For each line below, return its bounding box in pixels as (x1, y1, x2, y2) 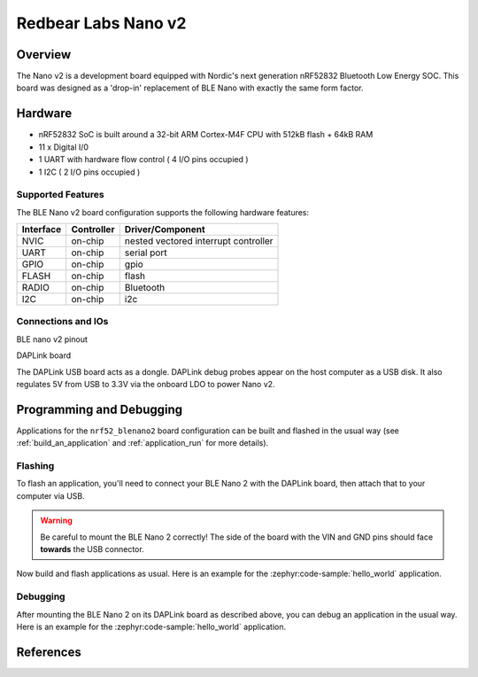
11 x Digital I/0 (38, 142, 89, 152)
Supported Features (16, 189, 105, 201)
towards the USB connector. (40, 543, 145, 554)
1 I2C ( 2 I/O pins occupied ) (38, 167, 141, 177)
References (16, 644, 81, 659)
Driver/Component (124, 223, 205, 236)
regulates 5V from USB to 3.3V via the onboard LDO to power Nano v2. (16, 378, 275, 389)
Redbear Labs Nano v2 (16, 13, 187, 33)
